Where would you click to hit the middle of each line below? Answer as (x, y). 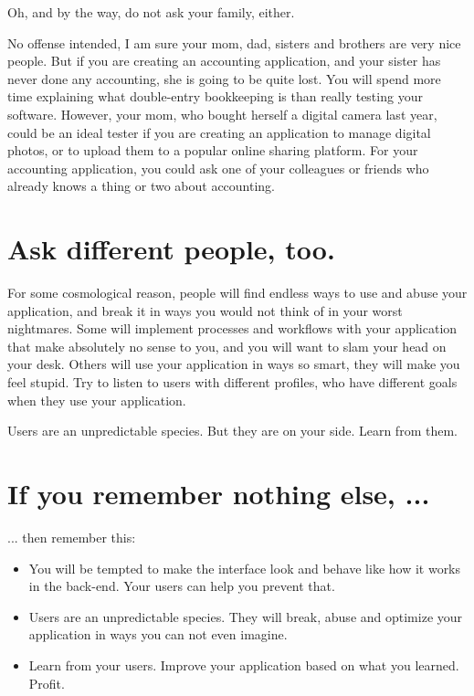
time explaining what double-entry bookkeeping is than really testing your (215, 96)
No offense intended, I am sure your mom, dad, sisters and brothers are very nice (234, 42)
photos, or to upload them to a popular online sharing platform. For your (213, 150)
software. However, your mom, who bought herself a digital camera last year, (222, 114)
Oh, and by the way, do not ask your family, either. (151, 12)
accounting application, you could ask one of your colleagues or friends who (218, 168)
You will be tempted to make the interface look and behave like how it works (245, 568)
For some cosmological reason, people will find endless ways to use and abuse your (237, 293)
